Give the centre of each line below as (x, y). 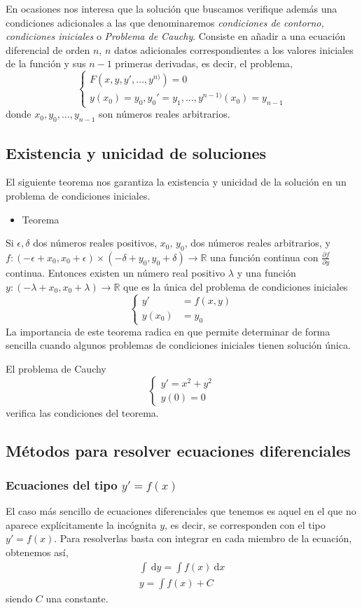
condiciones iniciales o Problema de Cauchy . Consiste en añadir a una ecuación (176, 36)
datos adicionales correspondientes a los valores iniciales (234, 49)
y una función (266, 273)
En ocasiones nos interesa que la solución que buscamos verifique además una (172, 8)
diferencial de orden (48, 49)
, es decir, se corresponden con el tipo (245, 524)
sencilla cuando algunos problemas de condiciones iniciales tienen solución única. (178, 345)
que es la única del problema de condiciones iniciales (236, 286)
